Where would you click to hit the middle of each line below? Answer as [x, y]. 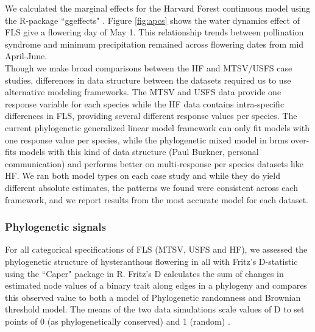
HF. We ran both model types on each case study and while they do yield [143, 175]
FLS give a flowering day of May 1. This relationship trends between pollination [154, 32]
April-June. [26, 56]
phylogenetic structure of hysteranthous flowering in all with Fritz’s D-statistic [151, 261]
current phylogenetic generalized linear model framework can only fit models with [157, 127]
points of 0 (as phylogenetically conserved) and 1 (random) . [118, 321]
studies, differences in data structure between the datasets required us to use [148, 80]
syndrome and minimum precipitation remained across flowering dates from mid [154, 44]
